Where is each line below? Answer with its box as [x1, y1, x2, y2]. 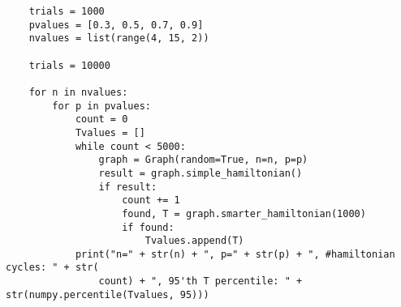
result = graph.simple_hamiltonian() [98, 167, 303, 179]
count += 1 [122, 194, 180, 207]
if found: [122, 221, 175, 233]
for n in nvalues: [28, 86, 128, 98]
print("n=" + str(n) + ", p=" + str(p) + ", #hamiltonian [75, 248, 395, 260]
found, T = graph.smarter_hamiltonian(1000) [122, 207, 366, 220]
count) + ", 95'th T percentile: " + [98, 275, 303, 288]
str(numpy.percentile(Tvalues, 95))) [6, 288, 209, 301]
